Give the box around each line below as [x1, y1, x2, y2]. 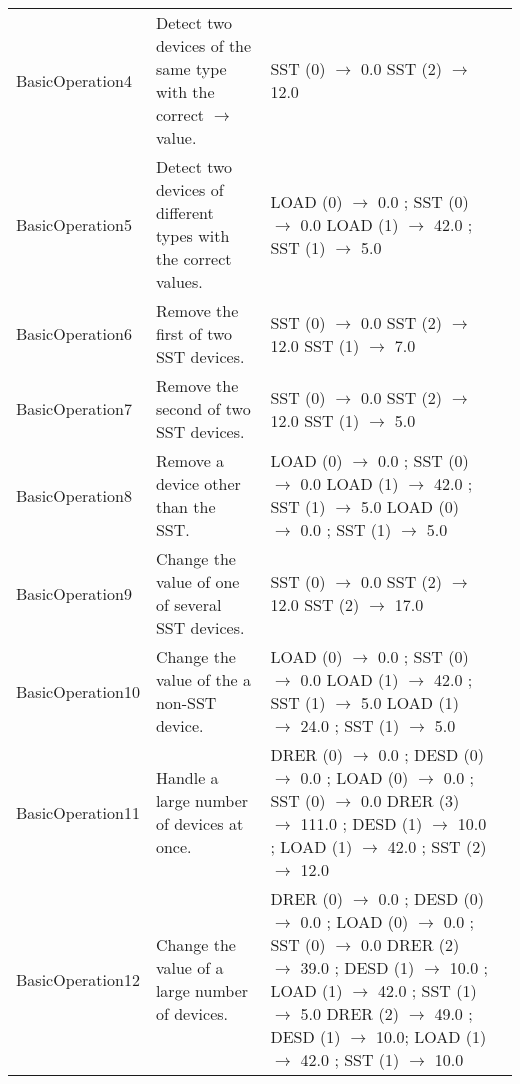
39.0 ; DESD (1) [300, 956, 415, 979]
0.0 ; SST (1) [300, 518, 392, 541]
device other [155, 472, 241, 495]
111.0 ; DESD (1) [300, 812, 423, 835]
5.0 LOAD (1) [361, 691, 459, 714]
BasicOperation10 [16, 679, 140, 703]
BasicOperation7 [16, 397, 132, 420]
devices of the [155, 34, 252, 57]
